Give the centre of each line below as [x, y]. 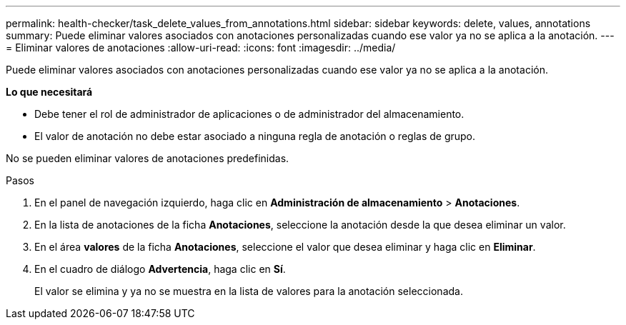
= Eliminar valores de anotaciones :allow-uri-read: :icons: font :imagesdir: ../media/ [201, 47]
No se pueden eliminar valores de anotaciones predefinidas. [148, 158]
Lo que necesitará [49, 92]
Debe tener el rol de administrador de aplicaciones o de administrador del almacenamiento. [249, 114]
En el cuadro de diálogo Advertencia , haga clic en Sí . [160, 269]
